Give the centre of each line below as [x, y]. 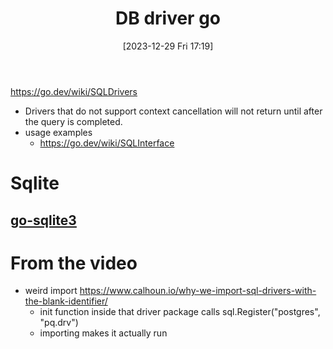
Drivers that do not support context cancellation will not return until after [173, 111]
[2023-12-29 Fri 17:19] [168, 46]
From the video [74, 263]
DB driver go [168, 18]
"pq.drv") [59, 323]
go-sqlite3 [43, 220]
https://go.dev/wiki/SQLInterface [107, 143]
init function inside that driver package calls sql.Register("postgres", [180, 312]
